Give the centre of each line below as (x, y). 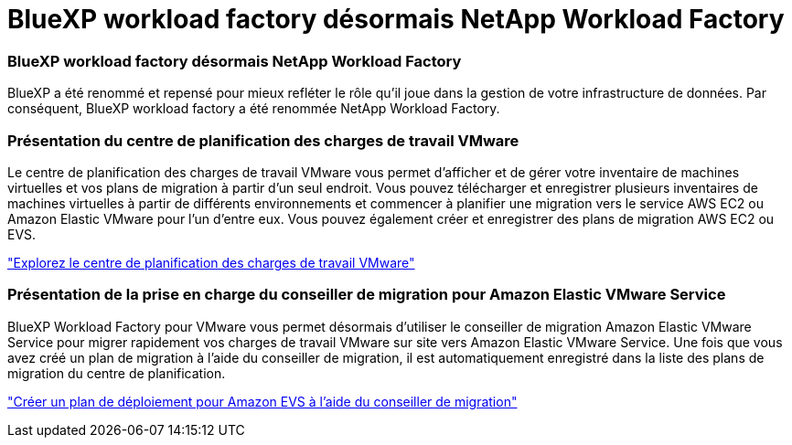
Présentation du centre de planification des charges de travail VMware (263, 140)
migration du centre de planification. (117, 373)
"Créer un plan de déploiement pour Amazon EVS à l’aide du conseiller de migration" (262, 401)
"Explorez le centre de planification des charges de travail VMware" (211, 262)
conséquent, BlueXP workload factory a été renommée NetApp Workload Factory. (254, 109)
